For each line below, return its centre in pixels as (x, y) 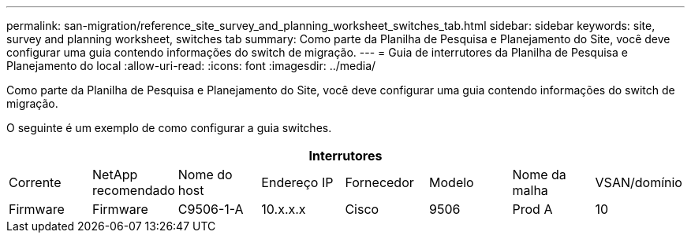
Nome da (539, 175)
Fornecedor (379, 182)
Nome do (205, 175)
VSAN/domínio (639, 182)
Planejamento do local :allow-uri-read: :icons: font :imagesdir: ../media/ (191, 66)
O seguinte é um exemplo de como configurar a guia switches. (169, 128)
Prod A (532, 209)
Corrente (35, 182)
